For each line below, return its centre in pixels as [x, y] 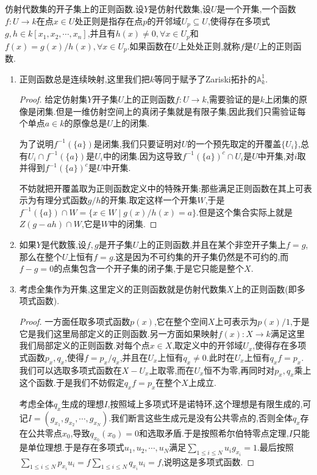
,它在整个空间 [181, 321]
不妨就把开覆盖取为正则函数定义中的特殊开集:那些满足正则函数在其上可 [161, 188]
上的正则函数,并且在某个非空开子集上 [212, 245]
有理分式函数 [62, 200]
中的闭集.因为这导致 [142, 155]
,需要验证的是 [233, 99]
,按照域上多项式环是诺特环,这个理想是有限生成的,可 [209, 404]
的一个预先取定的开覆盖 [234, 143]
